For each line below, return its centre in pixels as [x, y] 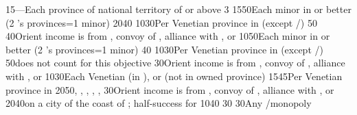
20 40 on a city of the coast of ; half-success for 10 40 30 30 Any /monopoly [159, 103]
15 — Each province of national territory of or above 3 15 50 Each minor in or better [178, 9]
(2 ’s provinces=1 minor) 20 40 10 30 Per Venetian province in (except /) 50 [161, 22]
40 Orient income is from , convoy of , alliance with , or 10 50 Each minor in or [168, 36]
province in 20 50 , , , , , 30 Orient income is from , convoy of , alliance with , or [170, 89]
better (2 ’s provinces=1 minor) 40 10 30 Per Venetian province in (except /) [164, 49]
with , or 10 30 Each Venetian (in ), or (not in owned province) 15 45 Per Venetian [174, 76]
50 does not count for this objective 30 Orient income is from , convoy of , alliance [175, 63]
